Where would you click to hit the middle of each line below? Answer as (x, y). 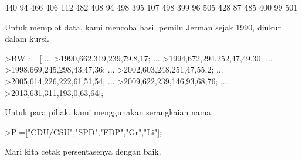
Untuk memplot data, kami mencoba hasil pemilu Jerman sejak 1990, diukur (143, 27)
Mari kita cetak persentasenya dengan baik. (83, 151)
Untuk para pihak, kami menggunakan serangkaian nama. (109, 112)
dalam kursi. (27, 38)
